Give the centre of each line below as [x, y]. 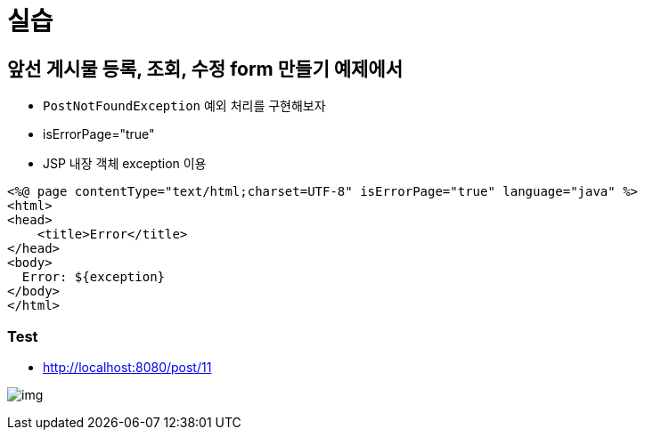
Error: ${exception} [94, 277]
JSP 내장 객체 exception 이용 [125, 164]
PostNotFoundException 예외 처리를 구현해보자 [184, 106]
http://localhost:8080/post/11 [127, 367]
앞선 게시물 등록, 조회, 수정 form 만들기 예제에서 [205, 69]
